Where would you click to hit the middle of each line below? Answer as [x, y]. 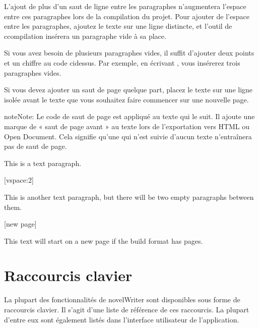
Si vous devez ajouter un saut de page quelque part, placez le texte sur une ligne [128, 90]
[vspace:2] [19, 180]
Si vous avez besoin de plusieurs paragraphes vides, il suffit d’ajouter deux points [129, 53]
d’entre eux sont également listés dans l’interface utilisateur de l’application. [122, 319]
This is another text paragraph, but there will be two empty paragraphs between [129, 197]
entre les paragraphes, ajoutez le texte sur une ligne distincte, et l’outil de [118, 26]
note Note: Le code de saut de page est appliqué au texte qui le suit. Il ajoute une [129, 116]
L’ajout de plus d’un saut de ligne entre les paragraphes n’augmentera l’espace [125, 6]
